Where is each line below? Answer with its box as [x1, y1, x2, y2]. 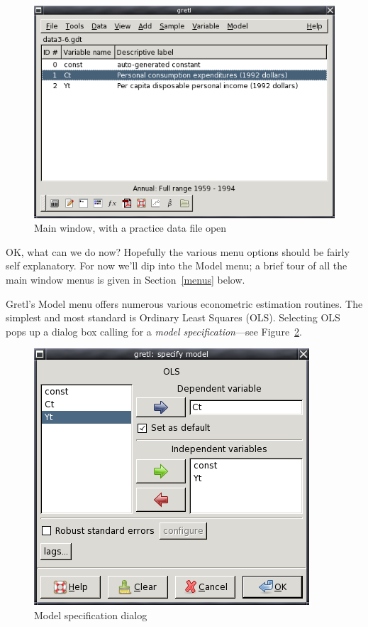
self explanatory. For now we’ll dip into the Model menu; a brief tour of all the [6, 258, 347, 273]
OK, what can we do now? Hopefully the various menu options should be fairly [6, 244, 350, 259]
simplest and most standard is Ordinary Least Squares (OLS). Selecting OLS [6, 310, 340, 325]
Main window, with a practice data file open [34, 220, 227, 235]
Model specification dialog [34, 607, 147, 622]
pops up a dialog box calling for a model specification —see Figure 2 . [6, 323, 303, 338]
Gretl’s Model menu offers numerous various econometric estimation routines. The [6, 296, 363, 311]
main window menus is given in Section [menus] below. [6, 272, 245, 286]
